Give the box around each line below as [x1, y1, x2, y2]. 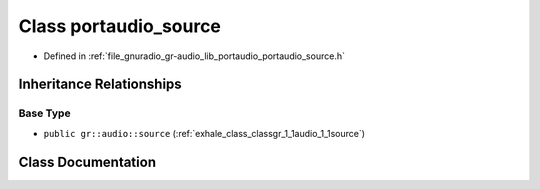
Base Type [18, 106, 71, 120]
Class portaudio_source [18, 15, 222, 37]
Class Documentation [18, 153, 157, 170]
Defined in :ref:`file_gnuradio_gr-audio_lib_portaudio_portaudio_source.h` [43, 50, 345, 62]
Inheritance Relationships [18, 76, 182, 93]
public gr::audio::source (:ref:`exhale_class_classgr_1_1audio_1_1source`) [43, 127, 365, 139]
